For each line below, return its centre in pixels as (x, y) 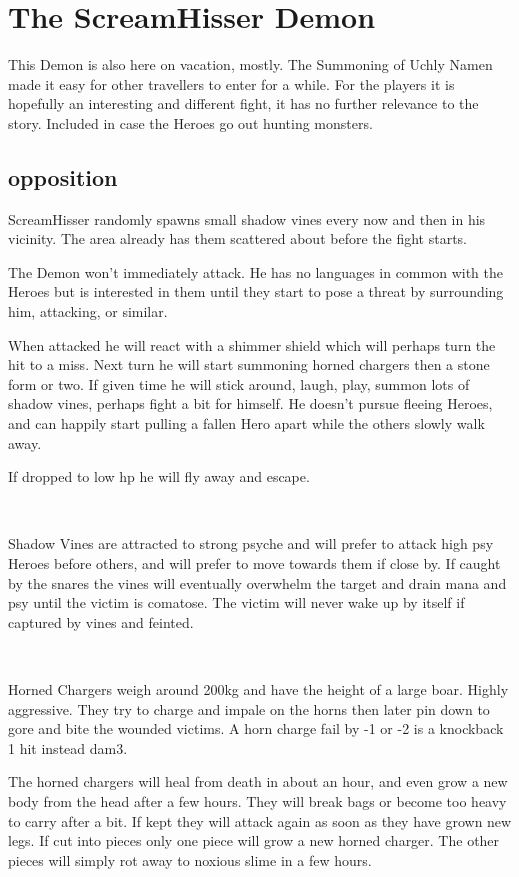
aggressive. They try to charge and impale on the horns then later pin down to (249, 708)
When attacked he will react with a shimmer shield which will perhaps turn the (252, 344)
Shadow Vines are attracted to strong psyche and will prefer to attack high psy (251, 543)
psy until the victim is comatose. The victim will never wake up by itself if (236, 602)
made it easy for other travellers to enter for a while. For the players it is (231, 83)
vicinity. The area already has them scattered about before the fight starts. (238, 238)
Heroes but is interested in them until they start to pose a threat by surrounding (256, 291)
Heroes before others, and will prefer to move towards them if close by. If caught (254, 563)
